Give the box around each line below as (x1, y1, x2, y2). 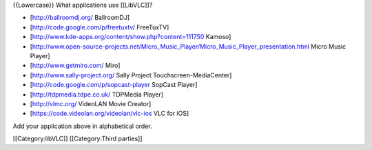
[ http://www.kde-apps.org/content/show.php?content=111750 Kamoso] (30, 33, 231, 41)
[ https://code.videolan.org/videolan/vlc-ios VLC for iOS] (30, 110, 189, 118)
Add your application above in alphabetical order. (12, 122, 153, 130)
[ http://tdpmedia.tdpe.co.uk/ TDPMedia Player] (30, 90, 164, 99)
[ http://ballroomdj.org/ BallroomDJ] (30, 14, 130, 22)
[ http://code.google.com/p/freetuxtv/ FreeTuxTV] (30, 23, 169, 31)
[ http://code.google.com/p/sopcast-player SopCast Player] (30, 81, 198, 89)
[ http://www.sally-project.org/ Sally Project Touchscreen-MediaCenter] (30, 71, 232, 79)
